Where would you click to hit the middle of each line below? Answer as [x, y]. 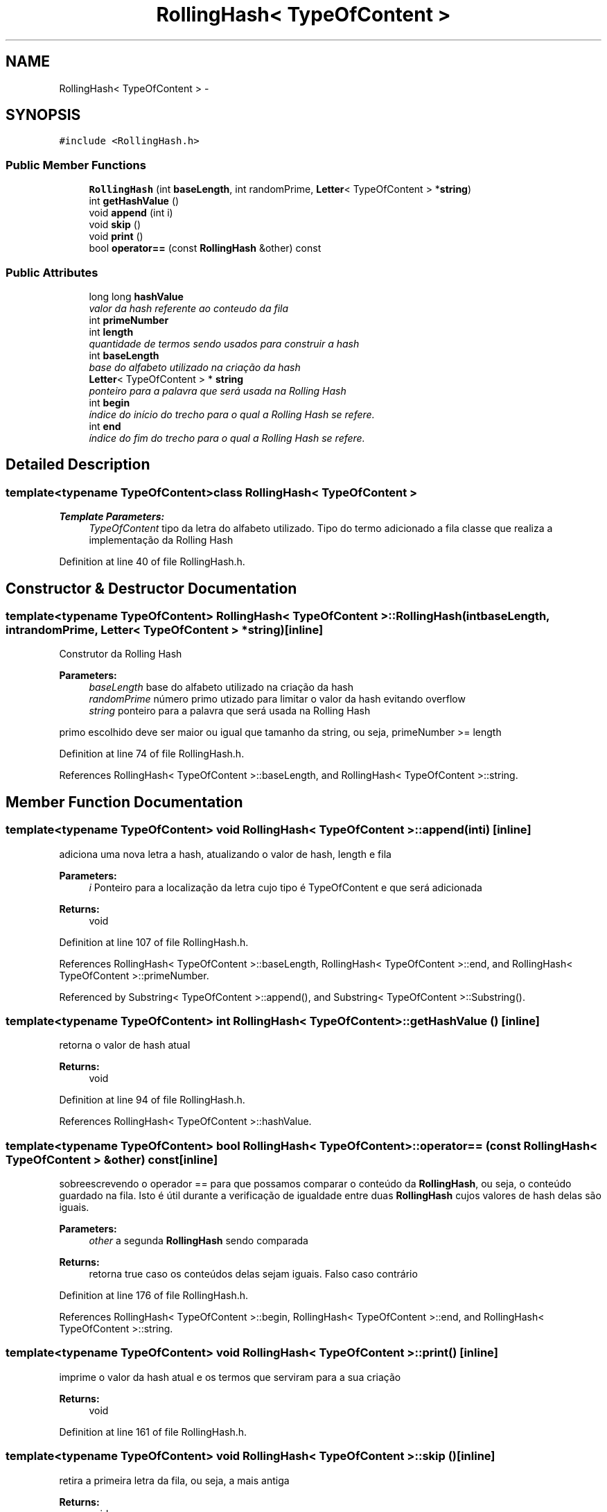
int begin [109, 402]
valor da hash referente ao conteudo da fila [189, 308]
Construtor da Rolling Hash [121, 654]
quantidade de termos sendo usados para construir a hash [224, 343]
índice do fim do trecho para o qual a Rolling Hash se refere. [227, 438]
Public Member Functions [76, 165]
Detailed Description [78, 465]
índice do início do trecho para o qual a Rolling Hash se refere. [232, 414]
